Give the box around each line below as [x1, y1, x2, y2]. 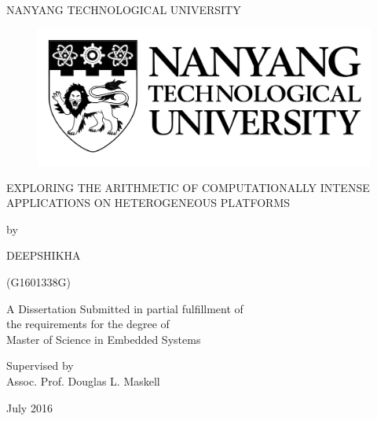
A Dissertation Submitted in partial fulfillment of [6, 300, 243, 316]
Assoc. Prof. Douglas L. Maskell [6, 373, 160, 390]
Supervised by [6, 357, 74, 374]
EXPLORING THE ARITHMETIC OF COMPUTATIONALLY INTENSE [6, 179, 370, 195]
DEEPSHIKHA [6, 247, 81, 264]
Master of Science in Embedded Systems [6, 331, 201, 347]
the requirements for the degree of [6, 316, 170, 332]
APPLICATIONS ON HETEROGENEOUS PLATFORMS [6, 194, 291, 211]
